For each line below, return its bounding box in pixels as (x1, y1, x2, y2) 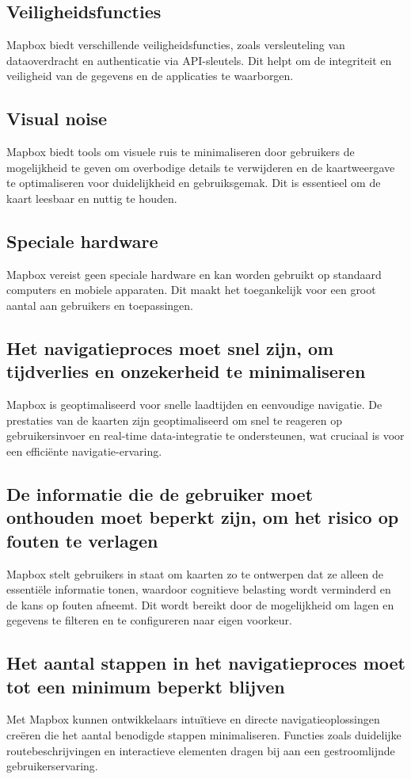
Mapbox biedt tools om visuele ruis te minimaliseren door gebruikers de (6, 143, 355, 160)
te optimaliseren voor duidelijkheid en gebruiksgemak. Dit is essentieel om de (6, 174, 381, 191)
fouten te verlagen (6, 528, 158, 552)
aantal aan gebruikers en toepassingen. (6, 296, 193, 313)
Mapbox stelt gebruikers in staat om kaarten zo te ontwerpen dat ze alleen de (6, 565, 383, 582)
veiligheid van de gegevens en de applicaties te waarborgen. (6, 67, 294, 84)
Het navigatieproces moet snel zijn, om (6, 335, 334, 360)
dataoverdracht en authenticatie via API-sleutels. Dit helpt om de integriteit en (6, 52, 392, 68)
